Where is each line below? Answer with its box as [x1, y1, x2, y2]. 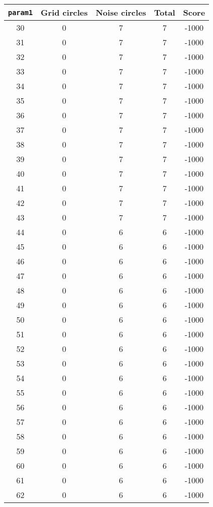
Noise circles [95, 7, 146, 18]
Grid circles [41, 7, 88, 18]
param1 [8, 8, 33, 17]
